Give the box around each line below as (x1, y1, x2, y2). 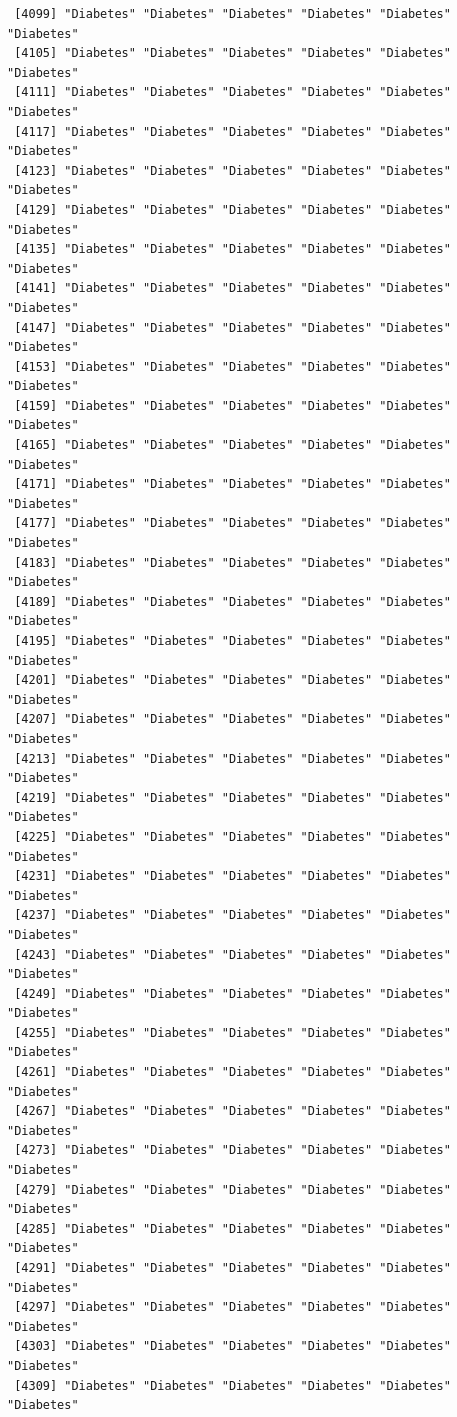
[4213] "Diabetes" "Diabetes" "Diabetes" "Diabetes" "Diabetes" (14, 751, 451, 766)
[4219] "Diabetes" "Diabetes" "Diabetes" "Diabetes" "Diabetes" (14, 790, 451, 805)
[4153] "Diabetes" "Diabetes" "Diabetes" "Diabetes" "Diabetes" (14, 359, 451, 374)
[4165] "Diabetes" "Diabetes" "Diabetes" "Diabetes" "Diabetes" (14, 438, 451, 453)
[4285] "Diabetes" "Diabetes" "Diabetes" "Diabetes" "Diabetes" (14, 1221, 451, 1236)
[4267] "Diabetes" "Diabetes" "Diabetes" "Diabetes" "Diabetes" (14, 1104, 451, 1119)
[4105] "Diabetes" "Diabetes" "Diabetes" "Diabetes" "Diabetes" (14, 46, 451, 61)
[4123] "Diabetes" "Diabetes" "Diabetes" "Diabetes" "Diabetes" (14, 163, 451, 178)
